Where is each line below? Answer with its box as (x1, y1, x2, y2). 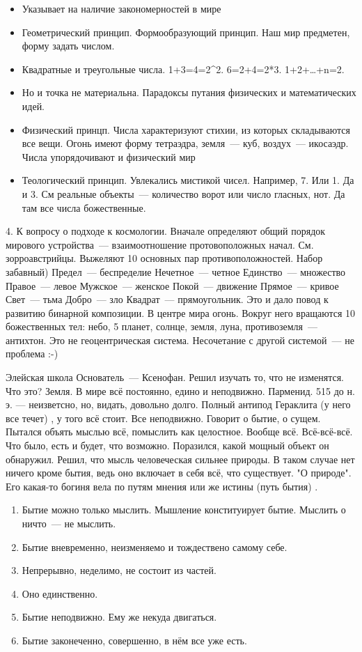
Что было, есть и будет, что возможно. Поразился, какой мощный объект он (6, 438, 329, 453)
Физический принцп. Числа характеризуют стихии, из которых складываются (22, 122, 350, 137)
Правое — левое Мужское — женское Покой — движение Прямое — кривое (6, 278, 339, 293)
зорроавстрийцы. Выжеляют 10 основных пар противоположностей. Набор (6, 251, 323, 265)
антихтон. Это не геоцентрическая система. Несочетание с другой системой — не (6, 332, 354, 347)
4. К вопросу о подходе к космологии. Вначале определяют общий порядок (6, 224, 326, 238)
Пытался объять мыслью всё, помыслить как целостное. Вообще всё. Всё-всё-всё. (6, 424, 353, 439)
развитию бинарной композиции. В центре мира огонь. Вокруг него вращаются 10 (6, 305, 356, 320)
